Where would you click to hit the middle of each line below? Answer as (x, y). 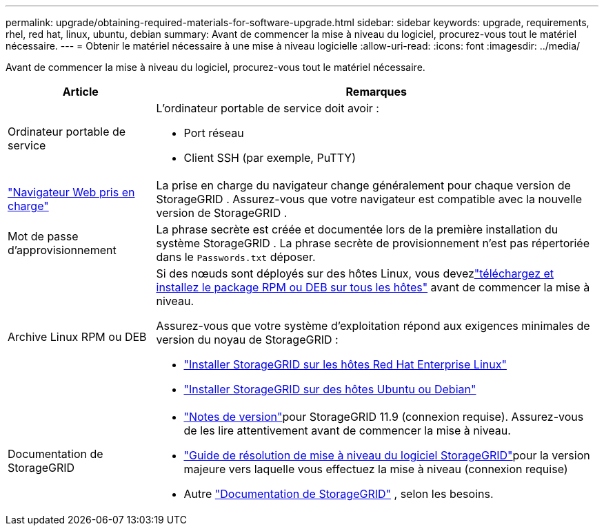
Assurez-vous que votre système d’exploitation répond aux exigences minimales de (373, 326)
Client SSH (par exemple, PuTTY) (270, 158)
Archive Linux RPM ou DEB (77, 337)
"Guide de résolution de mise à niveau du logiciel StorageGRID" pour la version (387, 455)
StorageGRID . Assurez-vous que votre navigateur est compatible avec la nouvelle (369, 199)
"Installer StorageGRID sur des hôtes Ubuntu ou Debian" (330, 389)
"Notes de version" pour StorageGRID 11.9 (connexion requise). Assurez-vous (384, 417)
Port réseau (214, 133)
